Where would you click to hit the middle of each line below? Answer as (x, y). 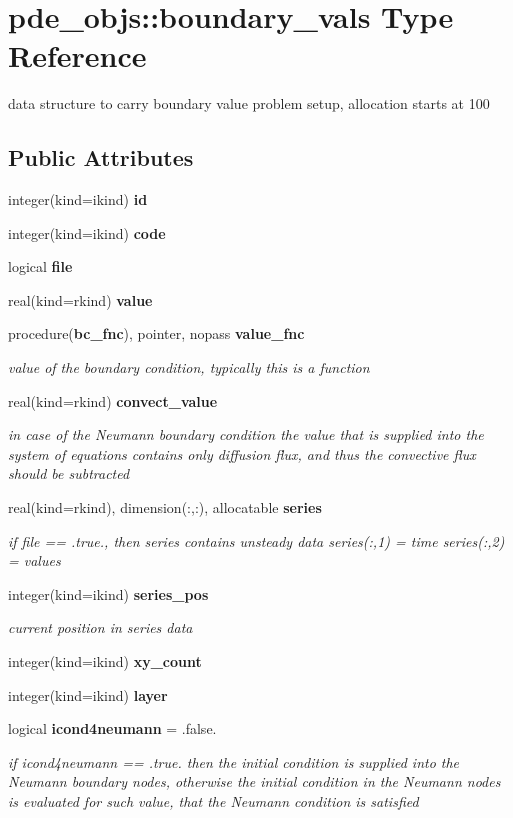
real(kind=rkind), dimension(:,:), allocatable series (165, 507)
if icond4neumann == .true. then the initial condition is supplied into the (234, 761)
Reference (77, 55)
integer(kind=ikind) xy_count (105, 661)
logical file (40, 266)
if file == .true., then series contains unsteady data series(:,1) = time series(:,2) (256, 540)
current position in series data (100, 627)
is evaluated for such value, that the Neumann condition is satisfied (213, 800)
